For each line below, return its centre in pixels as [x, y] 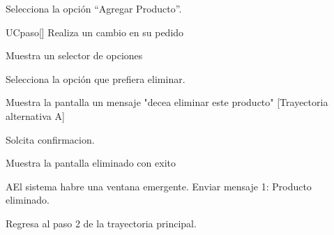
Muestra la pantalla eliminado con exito [91, 163]
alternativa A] [35, 115]
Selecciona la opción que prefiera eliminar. [96, 78]
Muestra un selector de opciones [74, 55]
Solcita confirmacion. [50, 139]
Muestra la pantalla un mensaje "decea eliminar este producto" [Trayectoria [167, 102]
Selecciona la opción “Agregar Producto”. [94, 8]
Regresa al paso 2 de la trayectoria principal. [101, 223]
